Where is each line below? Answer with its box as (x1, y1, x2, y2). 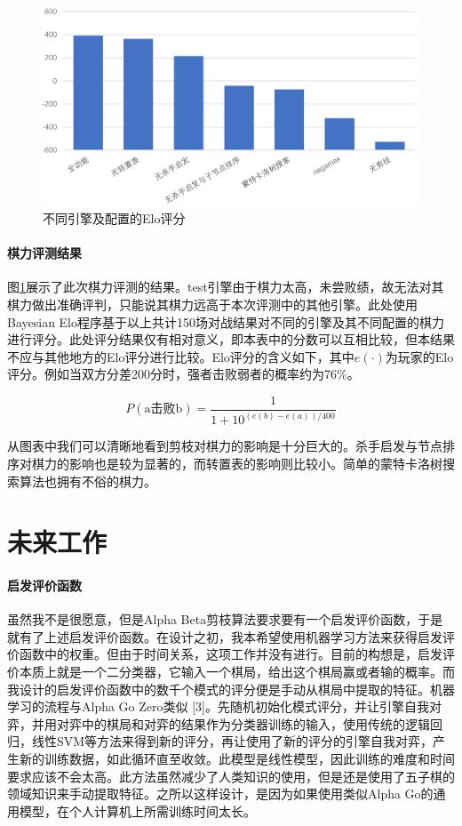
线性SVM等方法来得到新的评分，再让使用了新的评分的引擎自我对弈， (31, 732, 434, 750)
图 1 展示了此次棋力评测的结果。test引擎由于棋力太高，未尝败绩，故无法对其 (7, 277, 444, 296)
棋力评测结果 (7, 244, 82, 262)
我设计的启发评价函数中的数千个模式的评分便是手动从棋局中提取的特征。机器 (7, 679, 455, 698)
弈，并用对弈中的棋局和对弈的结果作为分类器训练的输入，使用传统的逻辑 (7, 714, 430, 733)
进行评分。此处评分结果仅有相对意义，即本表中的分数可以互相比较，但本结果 (7, 330, 455, 349)
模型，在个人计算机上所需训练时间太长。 (19, 801, 256, 820)
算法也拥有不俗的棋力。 (19, 471, 156, 490)
